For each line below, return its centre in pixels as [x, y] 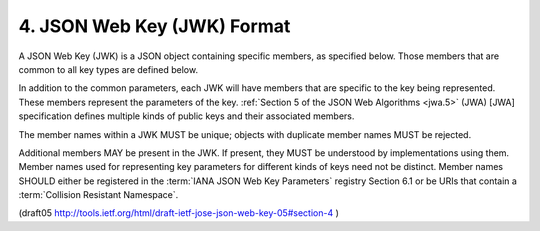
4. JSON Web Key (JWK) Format [154, 26]
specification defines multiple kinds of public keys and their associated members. [186, 116]
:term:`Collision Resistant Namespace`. [98, 195]
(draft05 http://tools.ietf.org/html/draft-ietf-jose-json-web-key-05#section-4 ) [178, 213]
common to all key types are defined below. [108, 69]
